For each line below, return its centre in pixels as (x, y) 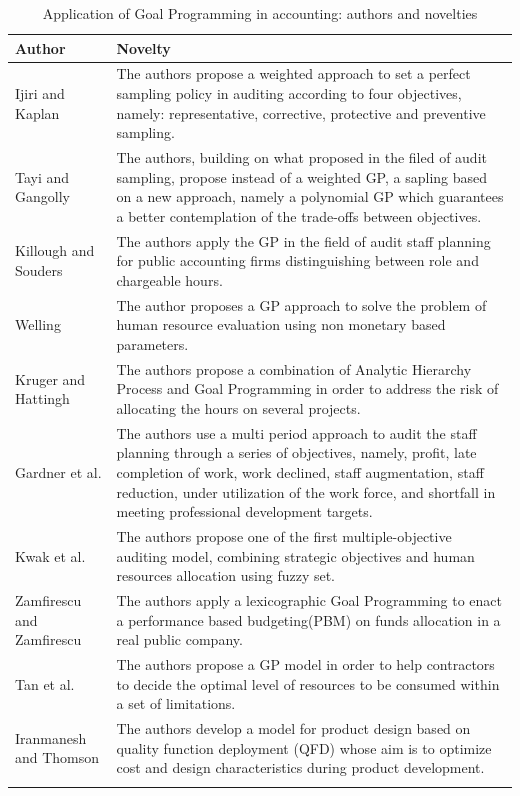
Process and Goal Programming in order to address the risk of (307, 388)
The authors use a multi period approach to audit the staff (296, 432)
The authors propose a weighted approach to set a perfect (293, 73)
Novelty (143, 47)
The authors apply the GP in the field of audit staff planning (303, 240)
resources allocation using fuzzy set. (226, 575)
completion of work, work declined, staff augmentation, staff (300, 471)
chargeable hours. (169, 279)
